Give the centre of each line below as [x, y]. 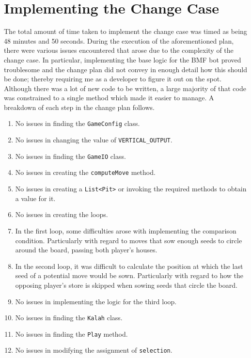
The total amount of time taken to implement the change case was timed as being [125, 31]
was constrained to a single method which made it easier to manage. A [109, 98]
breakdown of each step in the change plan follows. [79, 107]
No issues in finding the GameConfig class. [78, 123]
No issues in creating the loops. [62, 214]
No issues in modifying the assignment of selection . [94, 350]
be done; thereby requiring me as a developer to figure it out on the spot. [113, 79]
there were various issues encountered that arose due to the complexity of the [119, 50]
